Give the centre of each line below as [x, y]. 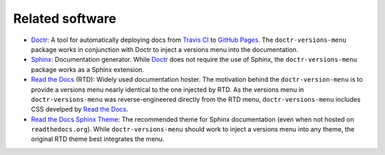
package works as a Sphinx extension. [88, 69]
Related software [65, 18]
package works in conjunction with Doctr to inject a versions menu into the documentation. [165, 49]
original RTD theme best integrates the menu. [98, 139]
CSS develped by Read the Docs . [79, 109]
